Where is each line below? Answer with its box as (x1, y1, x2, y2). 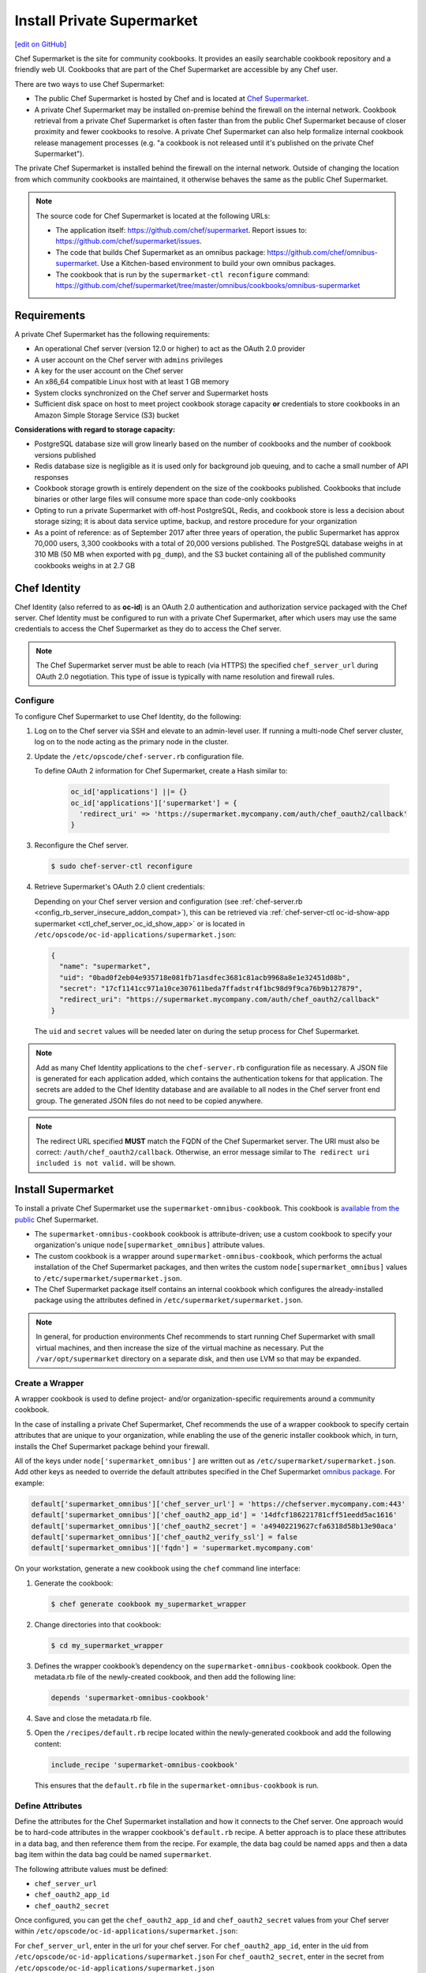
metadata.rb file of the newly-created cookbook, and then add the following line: (34, 1672, 296, 1682)
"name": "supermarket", (59, 962, 151, 971)
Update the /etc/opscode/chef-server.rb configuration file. (34, 751, 245, 761)
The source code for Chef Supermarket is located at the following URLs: (35, 211, 271, 220)
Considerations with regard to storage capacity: (14, 425, 176, 434)
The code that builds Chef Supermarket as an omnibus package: (55, 247, 266, 256)
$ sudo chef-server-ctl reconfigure (50, 862, 193, 871)
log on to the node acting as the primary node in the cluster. (34, 737, 229, 747)
